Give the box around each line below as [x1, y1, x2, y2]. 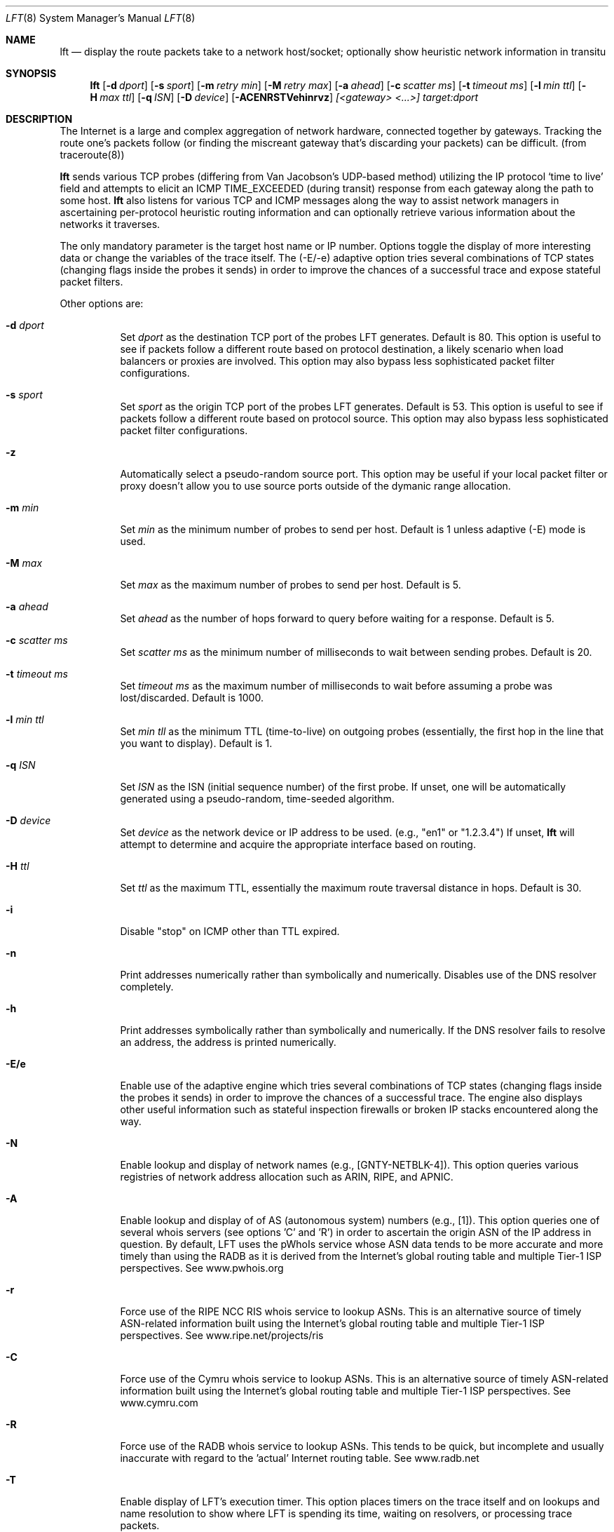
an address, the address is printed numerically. [120, 1036, 336, 1048]
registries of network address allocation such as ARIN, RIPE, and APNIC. [120, 1171, 453, 1183]
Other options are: [60, 297, 144, 309]
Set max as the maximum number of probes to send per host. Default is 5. [120, 579, 461, 591]
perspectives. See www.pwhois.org [120, 1262, 284, 1274]
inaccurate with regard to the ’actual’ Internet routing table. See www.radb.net [120, 1452, 479, 1464]
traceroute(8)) [60, 149, 125, 161]
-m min [6, 502, 39, 513]
